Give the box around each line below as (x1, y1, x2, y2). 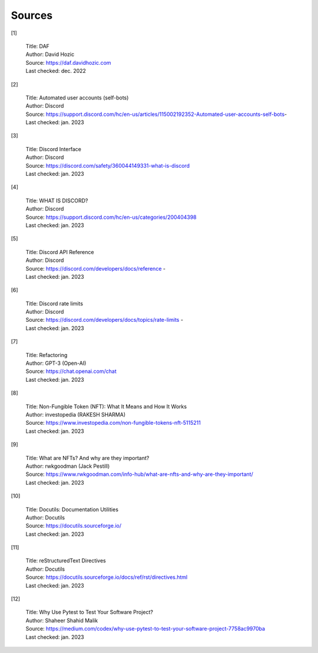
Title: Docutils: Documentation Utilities (25, 506, 119, 513)
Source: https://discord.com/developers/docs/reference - (25, 265, 166, 272)
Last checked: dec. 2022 (25, 68, 87, 75)
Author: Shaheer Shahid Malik (25, 617, 98, 624)
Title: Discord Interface (25, 145, 82, 152)
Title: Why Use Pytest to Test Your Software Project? (25, 609, 153, 616)
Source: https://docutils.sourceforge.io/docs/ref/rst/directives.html (25, 574, 188, 581)
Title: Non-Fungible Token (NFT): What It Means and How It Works (25, 403, 187, 410)
